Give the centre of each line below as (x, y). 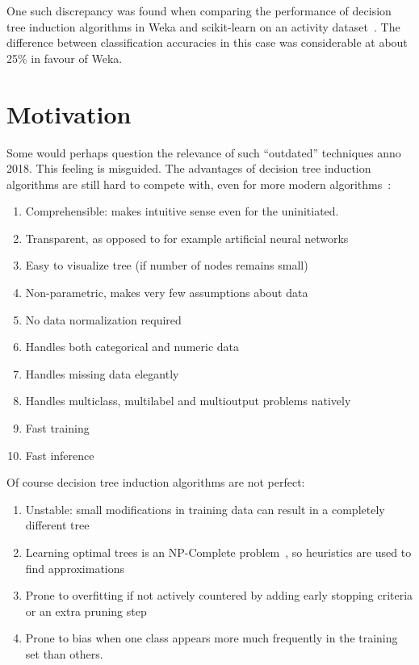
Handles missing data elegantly (102, 373)
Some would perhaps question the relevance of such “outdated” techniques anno (204, 152)
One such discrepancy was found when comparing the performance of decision (199, 10)
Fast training (57, 428)
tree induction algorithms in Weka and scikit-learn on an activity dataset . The (203, 26)
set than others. (64, 653)
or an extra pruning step (86, 611)
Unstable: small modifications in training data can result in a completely (205, 509)
